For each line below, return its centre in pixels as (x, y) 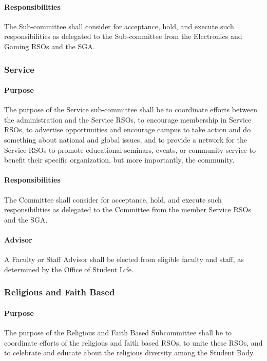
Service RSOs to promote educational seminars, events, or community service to (130, 149)
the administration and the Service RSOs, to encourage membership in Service (128, 119)
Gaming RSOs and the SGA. (50, 46)
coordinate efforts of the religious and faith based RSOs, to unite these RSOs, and (133, 342)
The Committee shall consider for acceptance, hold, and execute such (113, 199)
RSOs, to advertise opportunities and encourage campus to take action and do (128, 129)
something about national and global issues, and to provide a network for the (126, 139)
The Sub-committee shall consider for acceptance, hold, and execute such (119, 26)
